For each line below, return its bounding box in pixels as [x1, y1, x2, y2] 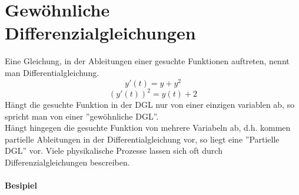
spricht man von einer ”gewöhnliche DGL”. [5, 110, 159, 122]
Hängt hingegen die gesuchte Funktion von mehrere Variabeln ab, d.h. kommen [5, 121, 291, 134]
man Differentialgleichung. [5, 66, 99, 78]
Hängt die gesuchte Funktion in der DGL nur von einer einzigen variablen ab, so [5, 98, 295, 111]
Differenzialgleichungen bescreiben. [5, 156, 130, 168]
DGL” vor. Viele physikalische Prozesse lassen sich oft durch [5, 144, 222, 157]
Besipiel [5, 179, 37, 191]
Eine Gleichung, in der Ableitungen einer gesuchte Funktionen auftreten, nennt [5, 55, 290, 67]
